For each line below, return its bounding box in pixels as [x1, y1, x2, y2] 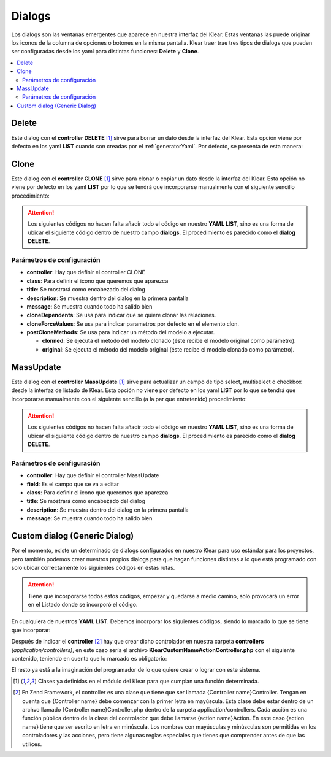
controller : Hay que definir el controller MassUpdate [26, 472, 159, 479]
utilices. [22, 740, 42, 748]
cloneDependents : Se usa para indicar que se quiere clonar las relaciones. [26, 312, 216, 319]
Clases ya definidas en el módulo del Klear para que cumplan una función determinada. [37, 677, 259, 685]
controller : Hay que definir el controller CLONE [26, 269, 145, 276]
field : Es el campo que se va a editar [26, 480, 120, 488]
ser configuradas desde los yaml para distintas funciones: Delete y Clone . [11, 48, 199, 55]
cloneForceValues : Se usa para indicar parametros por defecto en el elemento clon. [26, 320, 239, 328]
